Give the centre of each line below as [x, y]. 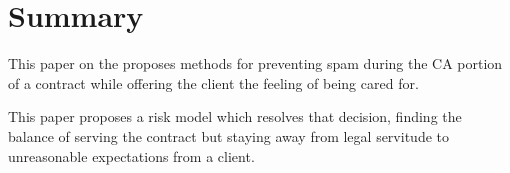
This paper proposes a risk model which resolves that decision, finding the [235, 116]
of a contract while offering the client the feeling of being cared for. [213, 82]
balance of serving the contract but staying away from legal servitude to [228, 135]
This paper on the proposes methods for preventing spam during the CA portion [255, 63]
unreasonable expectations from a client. [131, 155]
